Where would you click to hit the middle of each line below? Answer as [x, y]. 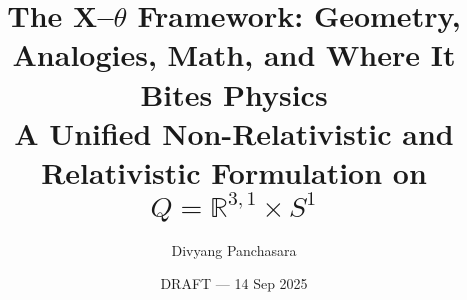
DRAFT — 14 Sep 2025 [234, 283]
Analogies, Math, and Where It [234, 54]
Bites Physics [234, 93]
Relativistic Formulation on [234, 171]
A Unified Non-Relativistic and [234, 132]
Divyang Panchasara [234, 249]
